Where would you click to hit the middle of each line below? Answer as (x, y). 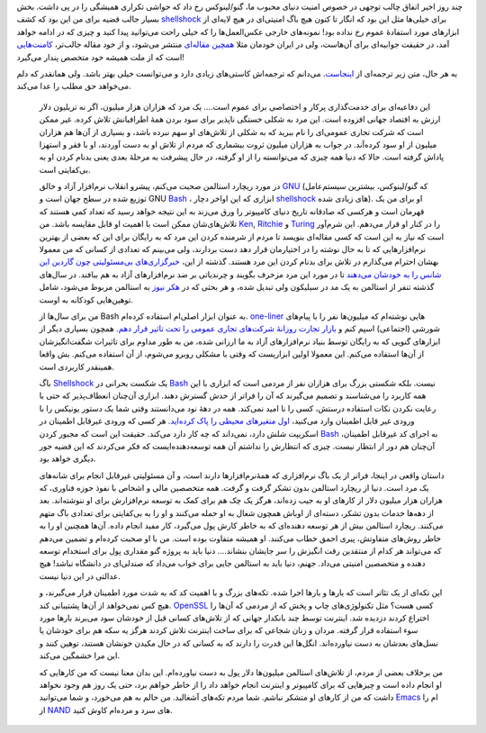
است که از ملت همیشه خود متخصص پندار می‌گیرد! (100, 57)
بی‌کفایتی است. (65, 169)
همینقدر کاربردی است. (76, 366)
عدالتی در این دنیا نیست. (80, 575)
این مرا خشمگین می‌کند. (80, 656)
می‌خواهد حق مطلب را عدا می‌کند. (74, 86)
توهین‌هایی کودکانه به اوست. (86, 299)
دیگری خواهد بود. (67, 458)
